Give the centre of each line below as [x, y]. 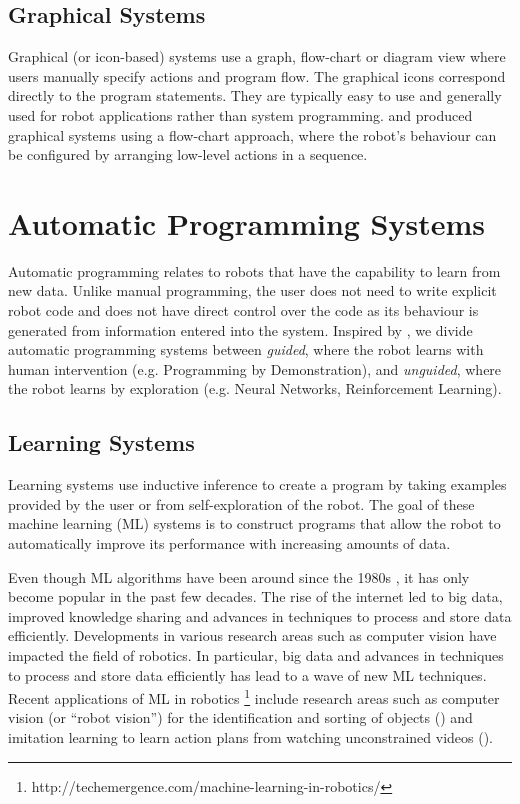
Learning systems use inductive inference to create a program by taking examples [257, 484]
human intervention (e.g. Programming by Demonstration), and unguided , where [255, 368]
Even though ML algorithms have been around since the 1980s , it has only [239, 576]
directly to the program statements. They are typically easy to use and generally [255, 95]
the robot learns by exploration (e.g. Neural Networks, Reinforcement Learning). [255, 388]
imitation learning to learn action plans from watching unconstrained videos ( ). [250, 737]
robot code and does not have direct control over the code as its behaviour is [243, 310]
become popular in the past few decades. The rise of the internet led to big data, [255, 596]
